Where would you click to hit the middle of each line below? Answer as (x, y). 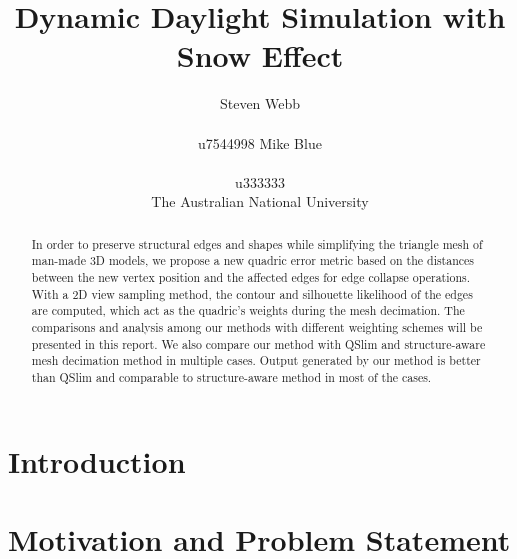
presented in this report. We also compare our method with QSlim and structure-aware (258, 343)
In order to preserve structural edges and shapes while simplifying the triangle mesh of (257, 243)
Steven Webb (260, 103)
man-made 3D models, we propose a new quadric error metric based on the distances (253, 260)
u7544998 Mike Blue (260, 142)
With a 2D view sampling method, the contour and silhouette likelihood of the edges (252, 293)
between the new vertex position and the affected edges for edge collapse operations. (251, 276)
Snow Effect (260, 55)
